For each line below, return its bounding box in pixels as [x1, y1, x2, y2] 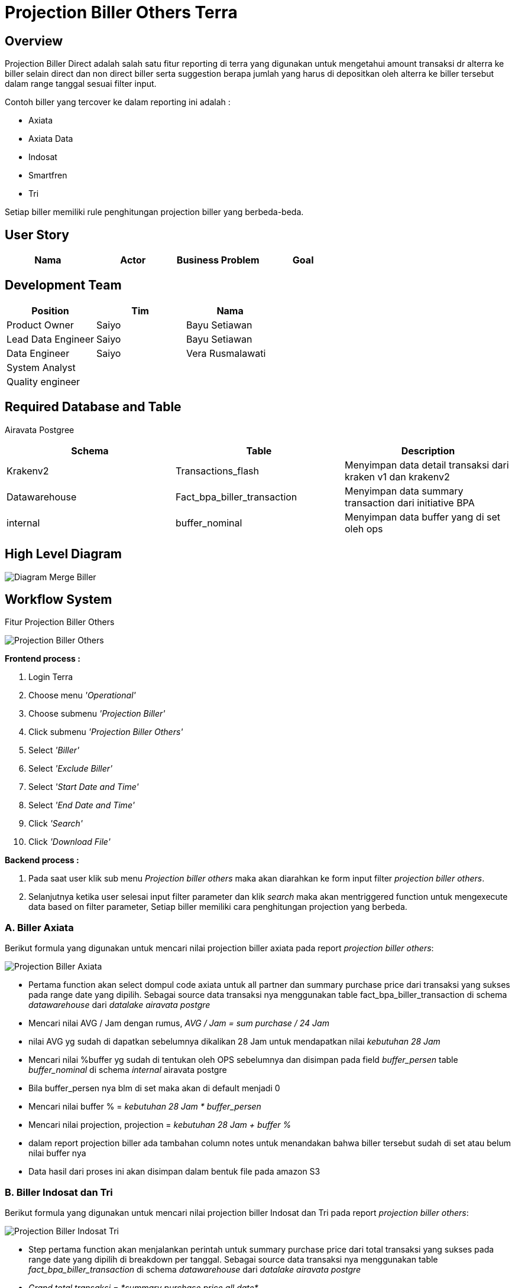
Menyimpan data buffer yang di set [344, 510, 501, 523]
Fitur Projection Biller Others [5, 617, 115, 627]
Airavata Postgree [5, 424, 75, 435]
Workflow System [5, 591, 112, 607]
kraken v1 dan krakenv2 [344, 470, 450, 483]
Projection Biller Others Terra [5, 2, 238, 22]
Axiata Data [28, 134, 73, 144]
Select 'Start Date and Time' [28, 782, 139, 792]
